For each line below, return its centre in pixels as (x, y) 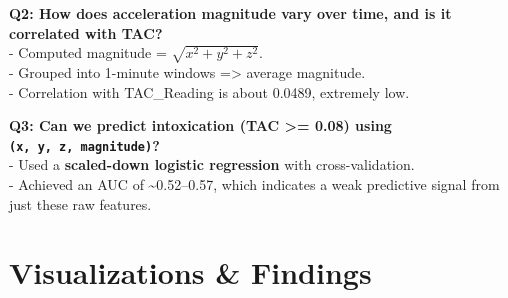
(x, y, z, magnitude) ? (84, 144)
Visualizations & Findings (190, 272)
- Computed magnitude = (88, 52)
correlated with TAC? (86, 32)
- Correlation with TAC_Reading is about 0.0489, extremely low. (209, 91)
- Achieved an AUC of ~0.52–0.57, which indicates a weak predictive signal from (254, 183)
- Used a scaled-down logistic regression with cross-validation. (212, 164)
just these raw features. (80, 203)
